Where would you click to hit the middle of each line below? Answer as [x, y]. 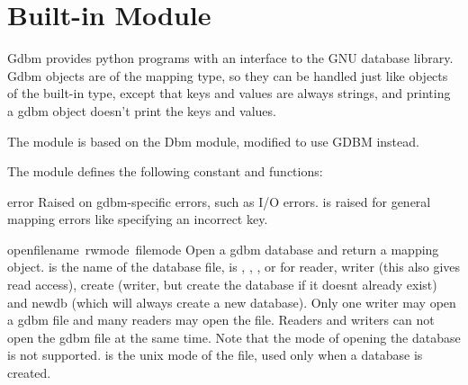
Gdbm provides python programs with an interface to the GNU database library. [230, 58]
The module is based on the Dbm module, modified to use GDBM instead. [213, 141]
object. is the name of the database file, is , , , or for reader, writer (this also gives [234, 267]
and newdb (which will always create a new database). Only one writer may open [232, 302]
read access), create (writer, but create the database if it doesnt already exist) [222, 285]
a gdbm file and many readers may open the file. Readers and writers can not [221, 320]
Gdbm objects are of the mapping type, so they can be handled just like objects [228, 75]
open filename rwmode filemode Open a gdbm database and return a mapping [223, 249]
